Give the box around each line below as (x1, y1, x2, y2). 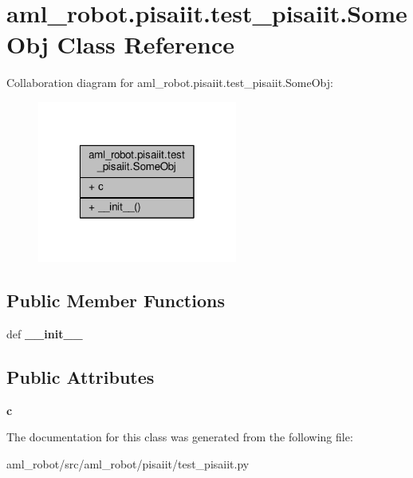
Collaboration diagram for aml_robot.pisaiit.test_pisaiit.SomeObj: (6, 74, 333, 91)
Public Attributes (6, 364, 155, 389)
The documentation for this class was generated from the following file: (6, 429, 353, 445)
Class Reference (57, 28, 235, 61)
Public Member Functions (6, 287, 225, 312)
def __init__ (6, 325, 83, 342)
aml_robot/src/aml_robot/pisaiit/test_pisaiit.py (6, 455, 250, 472)
